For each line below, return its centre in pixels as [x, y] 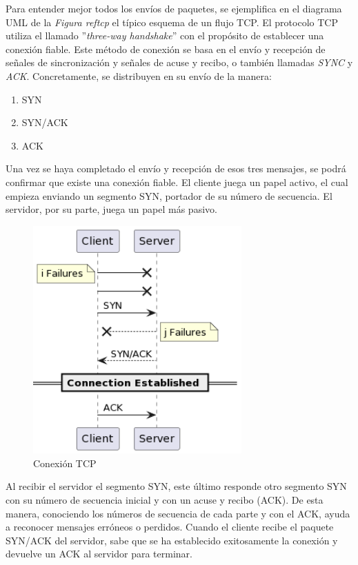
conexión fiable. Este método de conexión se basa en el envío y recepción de [166, 49]
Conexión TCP [65, 463]
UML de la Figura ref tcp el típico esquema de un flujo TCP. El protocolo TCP [172, 22]
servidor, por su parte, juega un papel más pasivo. [111, 209]
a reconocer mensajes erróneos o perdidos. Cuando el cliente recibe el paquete [170, 527]
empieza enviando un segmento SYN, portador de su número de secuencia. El [169, 195]
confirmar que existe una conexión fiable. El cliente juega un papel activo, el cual [177, 182]
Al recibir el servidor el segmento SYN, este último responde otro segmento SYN [176, 486]
